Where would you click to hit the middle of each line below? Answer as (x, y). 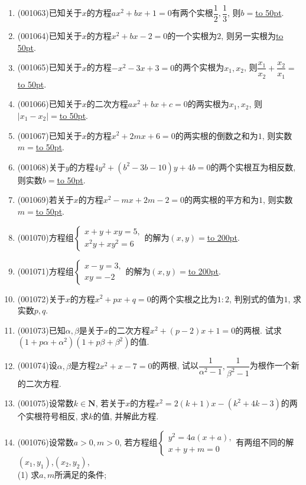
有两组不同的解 (265, 442)
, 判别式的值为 (256, 298)
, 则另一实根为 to (252, 36)
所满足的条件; (81, 474)
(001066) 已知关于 (50, 104)
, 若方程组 (138, 442)
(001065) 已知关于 (50, 67)
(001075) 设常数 (45, 403)
